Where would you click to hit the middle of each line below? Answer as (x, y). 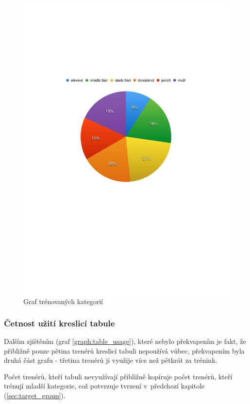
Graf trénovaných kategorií (63, 301)
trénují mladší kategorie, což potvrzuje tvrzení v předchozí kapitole (104, 386)
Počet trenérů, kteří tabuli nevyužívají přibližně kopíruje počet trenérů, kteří (118, 376)
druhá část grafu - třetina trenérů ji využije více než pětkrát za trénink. (111, 360)
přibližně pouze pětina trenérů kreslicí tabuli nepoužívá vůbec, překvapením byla (124, 350)
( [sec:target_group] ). (35, 396)
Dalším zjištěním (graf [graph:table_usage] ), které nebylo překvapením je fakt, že (125, 341)
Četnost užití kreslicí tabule (59, 323)
